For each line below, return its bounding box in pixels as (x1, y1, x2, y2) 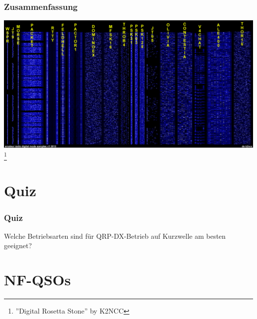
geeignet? (4, 240, 32, 251)
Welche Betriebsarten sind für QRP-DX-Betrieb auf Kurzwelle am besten (4, 230, 226, 241)
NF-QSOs (4, 269, 71, 290)
